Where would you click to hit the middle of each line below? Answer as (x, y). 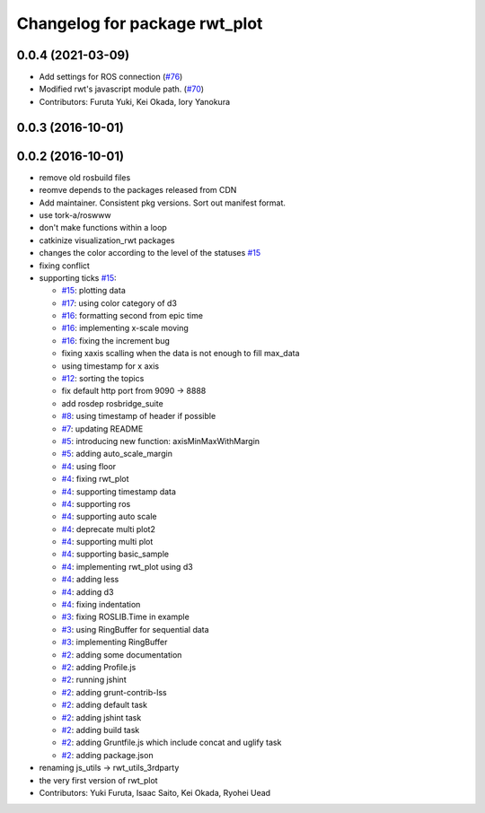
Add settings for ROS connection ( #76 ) (111, 77)
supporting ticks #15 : (78, 277)
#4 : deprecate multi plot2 (109, 529)
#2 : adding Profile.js (99, 667)
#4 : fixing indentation (101, 605)
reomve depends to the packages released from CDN (138, 190)
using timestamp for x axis (110, 366)
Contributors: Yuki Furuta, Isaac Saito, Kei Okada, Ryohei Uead (155, 792)
